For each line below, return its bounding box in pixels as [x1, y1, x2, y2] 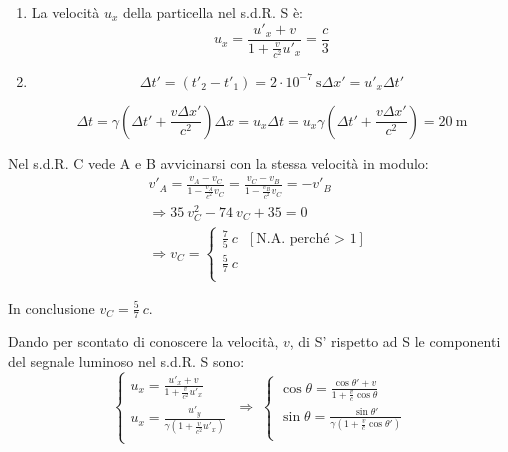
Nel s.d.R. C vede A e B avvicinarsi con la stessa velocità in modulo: [8, 152, 429, 173]
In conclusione [8, 297, 95, 318]
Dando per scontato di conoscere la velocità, [8, 331, 279, 352]
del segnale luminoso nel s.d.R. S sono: [8, 351, 245, 372]
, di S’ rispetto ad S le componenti [289, 331, 501, 352]
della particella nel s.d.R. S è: [123, 2, 303, 22]
